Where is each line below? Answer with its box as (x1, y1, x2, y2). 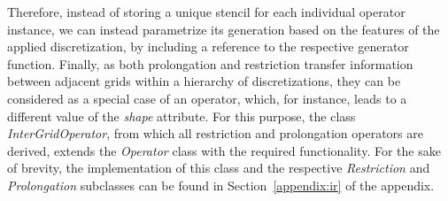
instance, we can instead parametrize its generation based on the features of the (7, 19, 440, 38)
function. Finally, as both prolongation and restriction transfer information (7, 54, 413, 73)
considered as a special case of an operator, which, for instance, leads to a (7, 89, 407, 107)
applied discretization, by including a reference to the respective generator (7, 37, 409, 56)
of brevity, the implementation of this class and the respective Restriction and (7, 158, 430, 177)
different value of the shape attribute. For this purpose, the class (7, 106, 356, 125)
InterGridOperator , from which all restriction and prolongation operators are (7, 124, 423, 143)
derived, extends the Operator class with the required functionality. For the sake (7, 141, 441, 159)
